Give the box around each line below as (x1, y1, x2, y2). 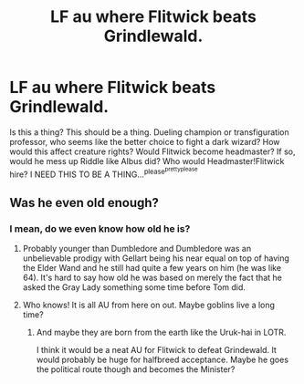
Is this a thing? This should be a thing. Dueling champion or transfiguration (9, 126, 289, 138)
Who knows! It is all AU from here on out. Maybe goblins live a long (22, 299, 276, 311)
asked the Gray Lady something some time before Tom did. (22, 282, 246, 293)
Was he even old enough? (9, 194, 160, 211)
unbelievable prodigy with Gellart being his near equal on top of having (22, 253, 290, 264)
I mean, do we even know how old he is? (9, 222, 191, 234)
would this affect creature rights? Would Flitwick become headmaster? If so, (9, 146, 296, 157)
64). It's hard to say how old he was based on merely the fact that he (22, 272, 283, 284)
